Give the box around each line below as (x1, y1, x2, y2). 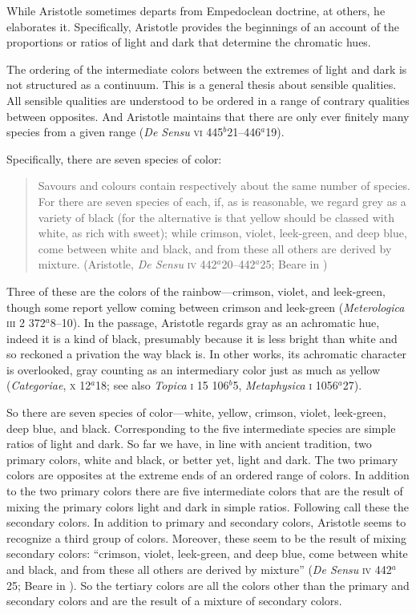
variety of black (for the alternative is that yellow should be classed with (38, 208, 394, 225)
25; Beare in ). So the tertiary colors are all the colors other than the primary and (6, 576, 410, 593)
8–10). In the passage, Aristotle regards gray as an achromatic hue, (50, 314, 380, 331)
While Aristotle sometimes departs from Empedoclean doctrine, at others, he (6, 2, 386, 18)
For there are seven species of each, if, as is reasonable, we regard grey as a (38, 192, 406, 209)
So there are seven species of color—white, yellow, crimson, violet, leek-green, (6, 404, 386, 421)
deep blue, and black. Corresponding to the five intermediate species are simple (6, 419, 396, 436)
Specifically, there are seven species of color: (6, 150, 222, 167)
